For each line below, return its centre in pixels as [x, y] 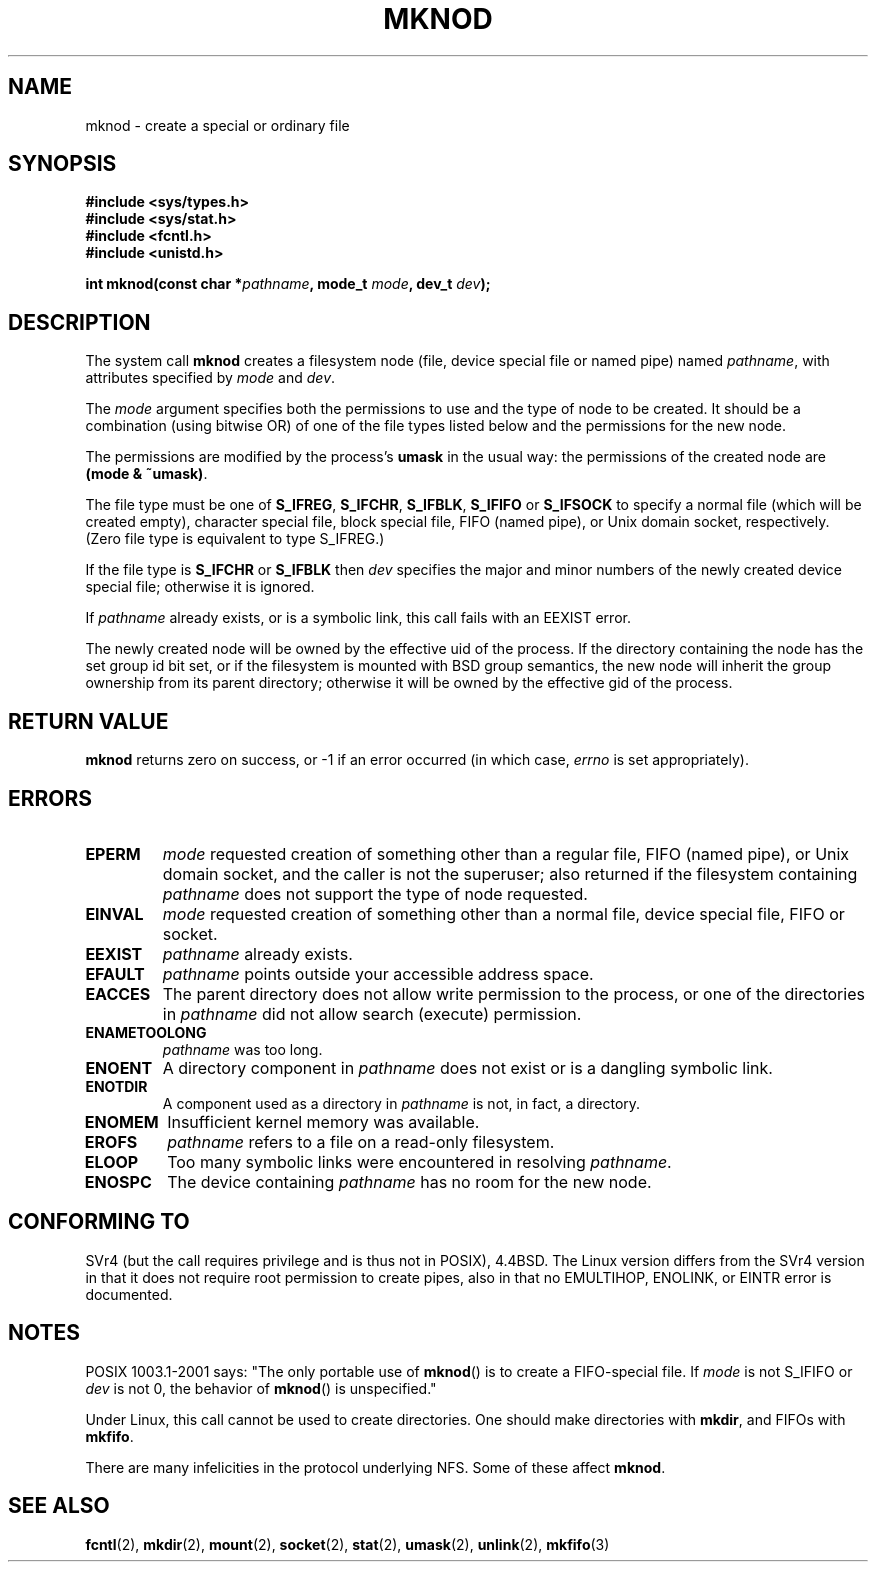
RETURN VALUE [88, 721]
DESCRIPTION [79, 322]
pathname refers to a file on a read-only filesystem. [361, 1141]
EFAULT [115, 973]
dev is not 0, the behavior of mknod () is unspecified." [261, 1388]
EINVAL [114, 913]
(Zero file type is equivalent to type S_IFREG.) [235, 539]
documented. [129, 1294]
